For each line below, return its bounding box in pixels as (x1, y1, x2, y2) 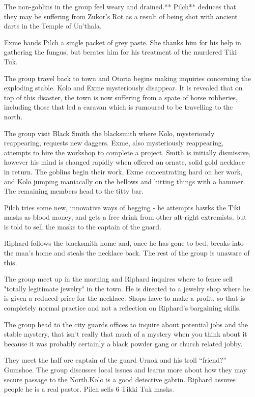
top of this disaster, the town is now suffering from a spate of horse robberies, (4, 92, 238, 102)
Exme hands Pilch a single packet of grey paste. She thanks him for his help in (4, 37, 241, 47)
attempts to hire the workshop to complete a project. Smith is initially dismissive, (4, 147, 251, 157)
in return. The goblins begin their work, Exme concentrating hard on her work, (4, 166, 243, 176)
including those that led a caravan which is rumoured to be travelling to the (4, 102, 233, 112)
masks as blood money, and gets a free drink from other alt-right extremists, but (4, 212, 247, 222)
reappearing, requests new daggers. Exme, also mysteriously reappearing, (4, 138, 224, 148)
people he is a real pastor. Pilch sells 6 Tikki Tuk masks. (4, 384, 174, 394)
